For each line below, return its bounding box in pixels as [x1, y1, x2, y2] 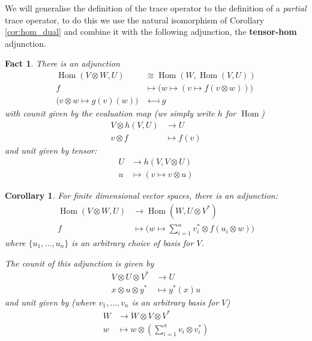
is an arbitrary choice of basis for [71, 236, 194, 249]
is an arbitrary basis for [131, 295, 219, 308]
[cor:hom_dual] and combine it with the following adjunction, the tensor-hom [5, 25, 297, 38]
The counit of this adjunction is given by [5, 256, 154, 269]
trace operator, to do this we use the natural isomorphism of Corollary [5, 13, 265, 26]
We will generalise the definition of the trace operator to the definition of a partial [5, 2, 307, 14]
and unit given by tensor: [5, 143, 97, 156]
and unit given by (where [5, 295, 96, 308]
